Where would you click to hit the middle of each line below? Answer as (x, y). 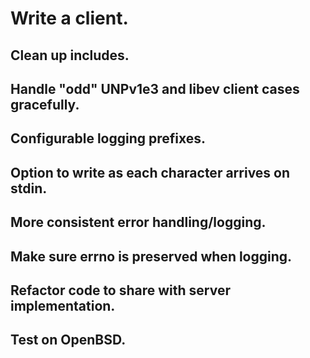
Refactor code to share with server (121, 290)
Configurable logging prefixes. (108, 138)
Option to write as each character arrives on (150, 172)
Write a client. (69, 18)
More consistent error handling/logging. (138, 222)
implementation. (63, 305)
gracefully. (45, 104)
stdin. (29, 188)
